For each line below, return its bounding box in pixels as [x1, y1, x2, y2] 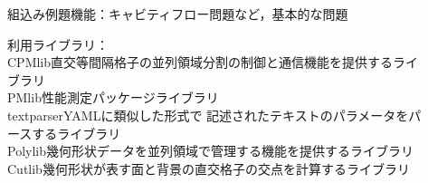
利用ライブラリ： [7, 34, 109, 53]
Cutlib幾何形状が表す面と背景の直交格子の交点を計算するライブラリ [7, 159, 410, 178]
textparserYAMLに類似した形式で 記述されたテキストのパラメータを [7, 105, 409, 124]
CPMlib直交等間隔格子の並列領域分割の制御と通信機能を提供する [7, 53, 394, 72]
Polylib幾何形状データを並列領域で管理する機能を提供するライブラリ [7, 141, 414, 160]
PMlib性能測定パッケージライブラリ [7, 88, 219, 107]
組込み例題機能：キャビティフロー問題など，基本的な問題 [7, 5, 348, 23]
